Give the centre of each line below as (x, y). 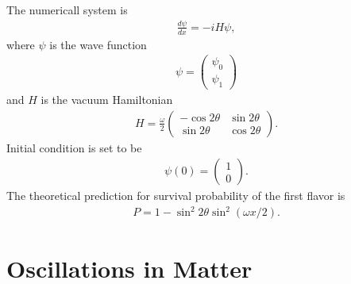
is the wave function (98, 44)
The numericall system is (67, 10)
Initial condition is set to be (74, 147)
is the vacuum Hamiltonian (107, 100)
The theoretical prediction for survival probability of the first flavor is (176, 196)
